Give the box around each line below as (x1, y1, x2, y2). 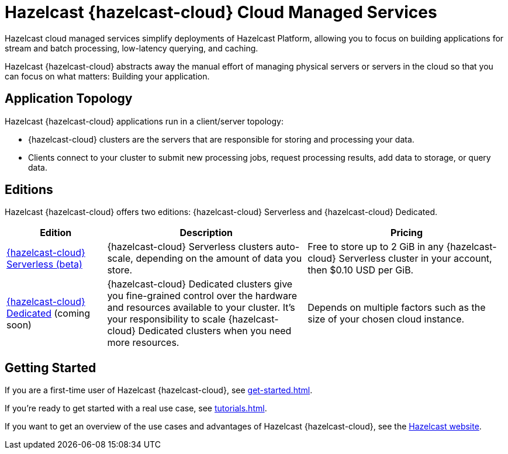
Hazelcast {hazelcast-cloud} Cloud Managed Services (5, 2, 437, 22)
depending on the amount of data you (136, 252, 302, 265)
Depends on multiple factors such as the (307, 301, 486, 314)
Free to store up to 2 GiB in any (307, 241, 444, 253)
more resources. (107, 337, 179, 349)
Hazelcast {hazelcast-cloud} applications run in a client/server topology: (5, 116, 284, 126)
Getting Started (5, 360, 96, 375)
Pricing (390, 227, 423, 239)
